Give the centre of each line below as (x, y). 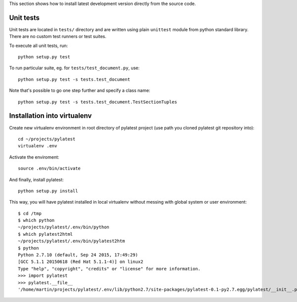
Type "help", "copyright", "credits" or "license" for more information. (109, 269)
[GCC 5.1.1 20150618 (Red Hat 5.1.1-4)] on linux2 (81, 262)
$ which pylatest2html (46, 234)
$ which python (36, 220)
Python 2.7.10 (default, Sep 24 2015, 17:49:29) (78, 255)
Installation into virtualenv (50, 116)
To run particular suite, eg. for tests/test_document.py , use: (74, 68)
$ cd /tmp (30, 213)
